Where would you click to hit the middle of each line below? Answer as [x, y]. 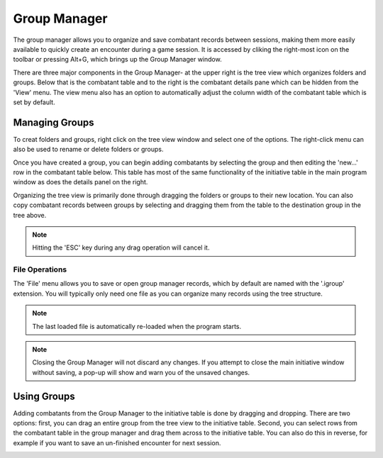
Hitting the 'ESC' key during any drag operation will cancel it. [121, 247]
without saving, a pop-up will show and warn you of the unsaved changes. [141, 372]
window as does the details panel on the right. [81, 182]
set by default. [34, 102]
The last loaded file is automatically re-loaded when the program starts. [137, 326]
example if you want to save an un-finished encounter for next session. [117, 442]
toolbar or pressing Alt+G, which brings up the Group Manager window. [118, 60]
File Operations [40, 269]
